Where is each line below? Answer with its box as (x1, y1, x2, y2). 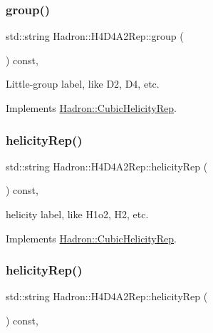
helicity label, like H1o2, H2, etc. (6, 207, 149, 221)
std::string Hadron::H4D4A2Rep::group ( (6, 29, 184, 43)
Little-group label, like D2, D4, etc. (6, 76, 160, 91)
